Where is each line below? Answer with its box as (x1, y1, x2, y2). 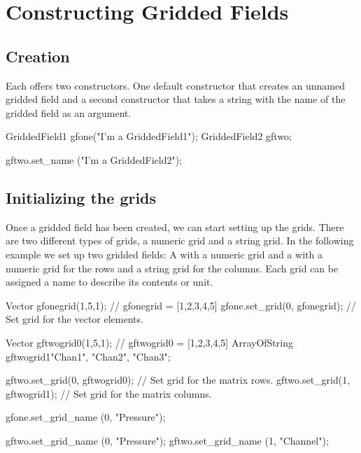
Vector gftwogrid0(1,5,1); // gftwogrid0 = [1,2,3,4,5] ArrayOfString (6, 335, 293, 349)
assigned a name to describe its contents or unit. (6, 274, 213, 289)
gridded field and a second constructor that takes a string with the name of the (6, 92, 346, 106)
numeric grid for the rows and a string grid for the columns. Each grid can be (6, 260, 339, 275)
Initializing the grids (6, 186, 157, 208)
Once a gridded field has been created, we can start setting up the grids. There (6, 219, 344, 234)
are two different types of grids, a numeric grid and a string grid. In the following (6, 233, 354, 248)
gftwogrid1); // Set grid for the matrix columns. (6, 386, 212, 400)
